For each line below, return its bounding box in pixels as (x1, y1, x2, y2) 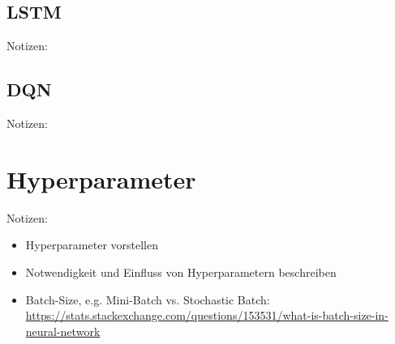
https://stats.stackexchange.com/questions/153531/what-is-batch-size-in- (25, 307, 389, 324)
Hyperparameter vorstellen (25, 236, 158, 253)
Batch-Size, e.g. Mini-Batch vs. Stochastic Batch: (25, 291, 270, 308)
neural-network (25, 322, 101, 339)
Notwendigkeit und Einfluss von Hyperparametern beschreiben (25, 263, 337, 280)
